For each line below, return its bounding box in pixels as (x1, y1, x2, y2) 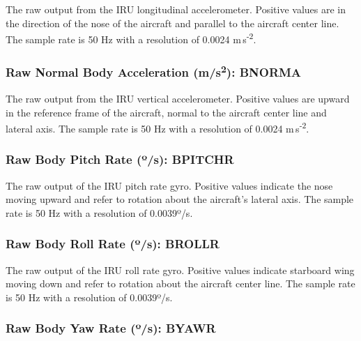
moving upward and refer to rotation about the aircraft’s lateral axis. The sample (6, 192, 354, 206)
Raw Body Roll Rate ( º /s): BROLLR (6, 235, 220, 252)
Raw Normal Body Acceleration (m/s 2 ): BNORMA (6, 62, 302, 81)
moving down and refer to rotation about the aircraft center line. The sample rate (6, 276, 355, 291)
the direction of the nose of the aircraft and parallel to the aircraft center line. (6, 15, 339, 30)
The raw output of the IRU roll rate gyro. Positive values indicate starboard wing (6, 262, 355, 277)
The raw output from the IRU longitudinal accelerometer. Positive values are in (6, 2, 346, 16)
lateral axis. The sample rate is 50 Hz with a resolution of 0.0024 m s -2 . (6, 119, 309, 135)
